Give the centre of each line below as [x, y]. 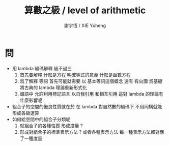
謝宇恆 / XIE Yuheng [85, 25]
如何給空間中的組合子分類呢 [41, 119]
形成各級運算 [25, 113]
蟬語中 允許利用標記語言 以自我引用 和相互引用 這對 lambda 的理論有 [91, 94]
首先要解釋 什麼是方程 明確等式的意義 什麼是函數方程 [75, 75]
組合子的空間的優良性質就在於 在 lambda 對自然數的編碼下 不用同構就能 [87, 106]
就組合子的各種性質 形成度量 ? [51, 126]
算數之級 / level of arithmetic [85, 10]
